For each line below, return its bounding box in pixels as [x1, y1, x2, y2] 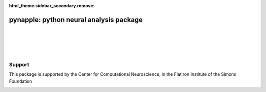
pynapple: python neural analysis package [9, 15, 143, 24]
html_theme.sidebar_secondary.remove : [9, 3, 95, 8]
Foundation [9, 78, 32, 84]
